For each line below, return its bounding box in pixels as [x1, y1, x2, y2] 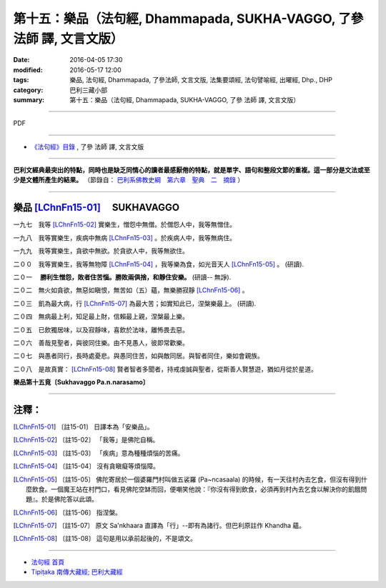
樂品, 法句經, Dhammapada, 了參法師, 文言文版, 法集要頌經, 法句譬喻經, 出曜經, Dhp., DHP [69, 76, 332, 84]
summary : [13, 95, 45, 104]
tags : [13, 76, 29, 84]
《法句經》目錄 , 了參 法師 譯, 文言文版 [31, 142, 144, 151]
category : [13, 86, 44, 94]
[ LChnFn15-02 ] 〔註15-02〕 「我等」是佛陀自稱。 [13, 436, 159, 444]
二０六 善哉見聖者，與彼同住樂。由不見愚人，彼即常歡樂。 [13, 338, 189, 347]
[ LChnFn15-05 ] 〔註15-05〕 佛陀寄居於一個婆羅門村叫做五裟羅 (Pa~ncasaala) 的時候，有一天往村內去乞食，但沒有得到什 [13, 475, 367, 484]
